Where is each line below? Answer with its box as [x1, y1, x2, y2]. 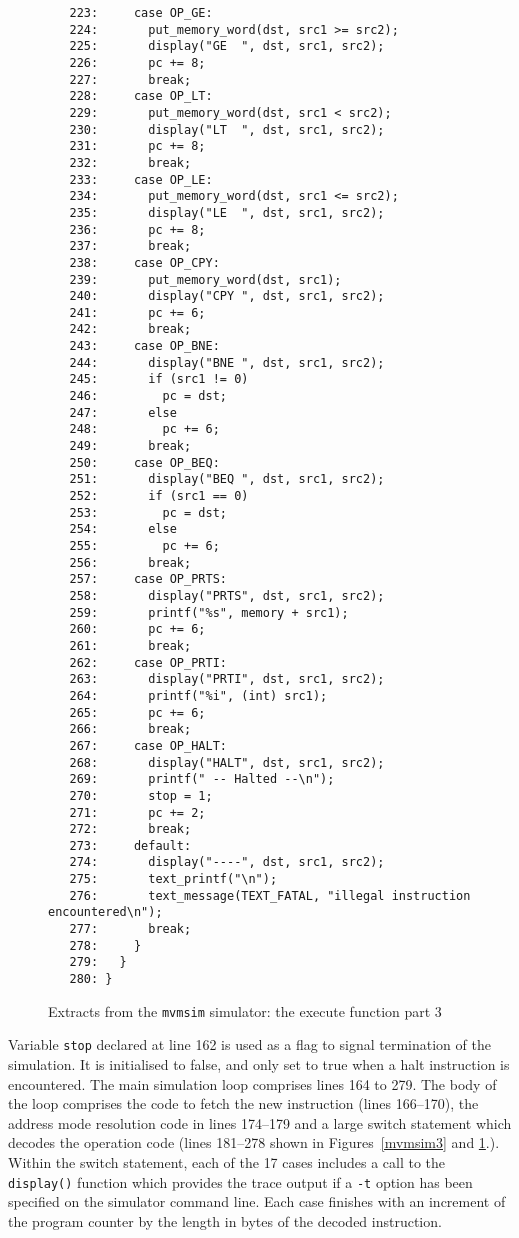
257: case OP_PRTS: [69, 572, 227, 587]
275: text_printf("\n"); [69, 872, 278, 887]
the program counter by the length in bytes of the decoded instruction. [8, 1210, 442, 1231]
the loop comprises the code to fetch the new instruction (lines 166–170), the [8, 1093, 479, 1114]
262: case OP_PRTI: [69, 655, 227, 670]
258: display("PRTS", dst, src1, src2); [69, 588, 385, 603]
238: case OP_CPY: [69, 255, 220, 270]
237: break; [69, 239, 192, 254]
